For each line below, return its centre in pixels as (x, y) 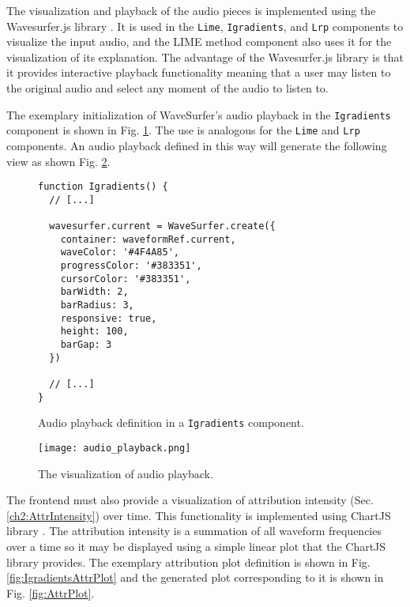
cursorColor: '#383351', (126, 279)
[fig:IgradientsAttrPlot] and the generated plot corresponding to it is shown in (195, 577)
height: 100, (94, 332)
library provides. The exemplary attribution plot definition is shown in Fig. (188, 562)
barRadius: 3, (97, 305)
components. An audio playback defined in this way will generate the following (197, 145)
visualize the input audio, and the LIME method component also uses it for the (199, 41)
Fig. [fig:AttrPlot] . (51, 592)
